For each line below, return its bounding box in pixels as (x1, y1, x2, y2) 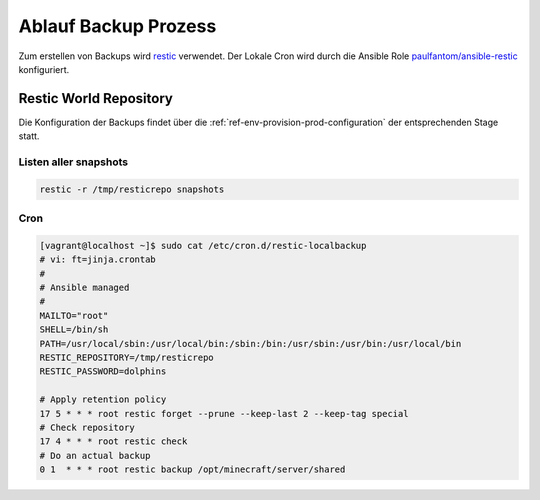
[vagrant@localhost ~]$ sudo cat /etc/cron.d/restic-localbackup (39, 240, 367, 251)
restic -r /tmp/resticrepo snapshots (39, 183, 225, 195)
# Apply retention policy (39, 394, 167, 405)
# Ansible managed (39, 282, 130, 294)
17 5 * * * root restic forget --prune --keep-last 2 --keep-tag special (39, 408, 409, 419)
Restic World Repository (18, 90, 174, 107)
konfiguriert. (18, 63, 70, 75)
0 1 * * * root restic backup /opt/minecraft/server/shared (39, 464, 346, 475)
